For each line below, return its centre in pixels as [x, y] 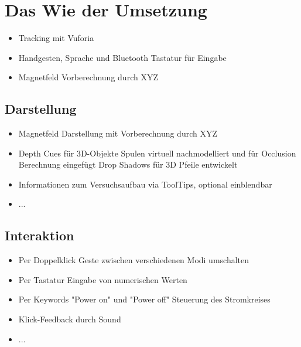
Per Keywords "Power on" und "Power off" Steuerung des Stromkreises [144, 299]
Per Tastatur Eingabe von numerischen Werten [103, 279]
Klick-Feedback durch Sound [70, 319]
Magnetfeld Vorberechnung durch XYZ [88, 77]
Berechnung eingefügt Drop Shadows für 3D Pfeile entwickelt [128, 164]
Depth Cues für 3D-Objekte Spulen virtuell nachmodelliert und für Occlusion [157, 153]
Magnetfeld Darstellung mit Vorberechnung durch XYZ [118, 133]
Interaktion [40, 235]
